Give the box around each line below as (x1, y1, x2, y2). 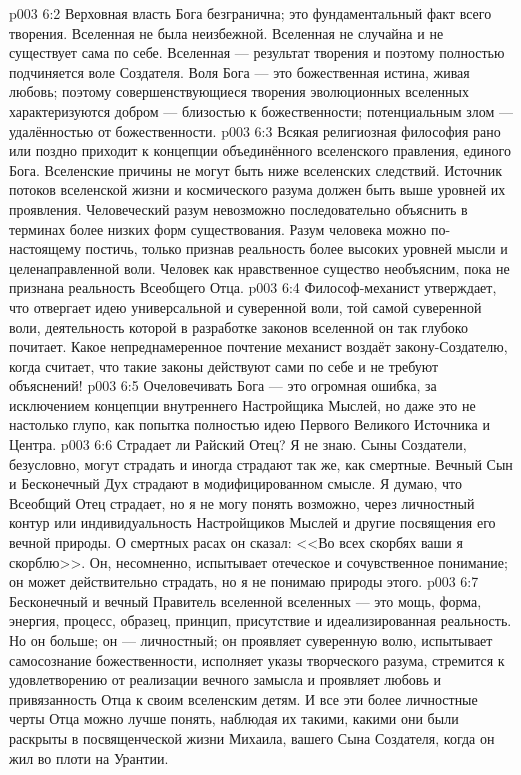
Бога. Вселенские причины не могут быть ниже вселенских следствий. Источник (9, 159, 502, 180)
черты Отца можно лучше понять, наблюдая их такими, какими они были (9, 708, 459, 729)
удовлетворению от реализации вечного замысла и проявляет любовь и (9, 669, 441, 690)
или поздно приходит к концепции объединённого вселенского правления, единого (9, 140, 511, 161)
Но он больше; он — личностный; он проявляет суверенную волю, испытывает (9, 630, 493, 650)
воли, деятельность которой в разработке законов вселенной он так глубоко (9, 316, 468, 337)
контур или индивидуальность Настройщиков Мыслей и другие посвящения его (9, 512, 496, 533)
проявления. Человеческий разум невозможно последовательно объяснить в (9, 198, 468, 219)
